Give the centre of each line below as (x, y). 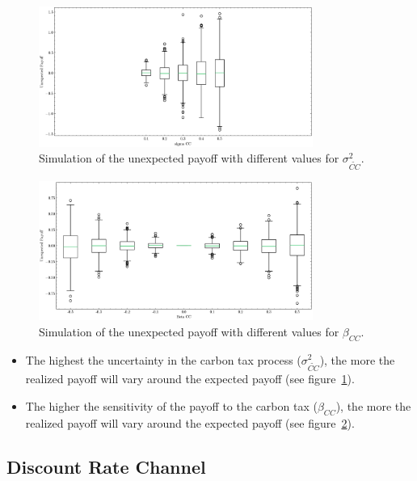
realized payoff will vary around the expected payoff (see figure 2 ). (190, 422)
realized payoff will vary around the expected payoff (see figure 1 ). (190, 379)
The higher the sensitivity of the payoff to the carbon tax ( (171, 405)
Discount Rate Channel (106, 466)
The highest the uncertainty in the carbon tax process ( (163, 359)
